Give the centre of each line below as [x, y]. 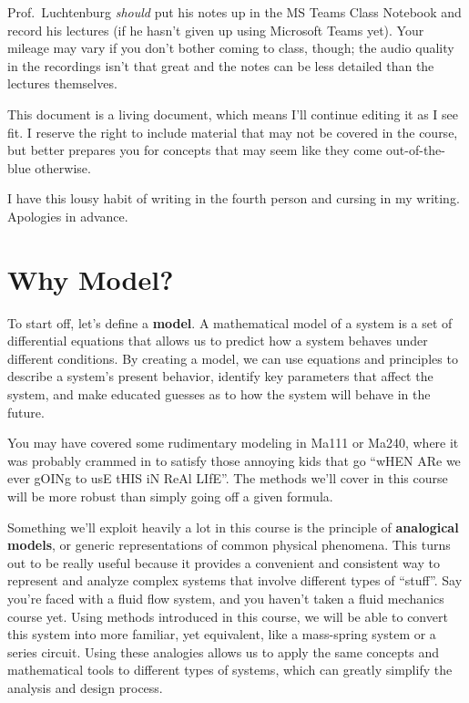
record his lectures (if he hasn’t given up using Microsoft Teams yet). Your [216, 30]
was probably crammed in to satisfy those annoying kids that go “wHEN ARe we [234, 460]
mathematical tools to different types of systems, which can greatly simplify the [230, 670]
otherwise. [63, 167]
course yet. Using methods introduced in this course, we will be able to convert [228, 616]
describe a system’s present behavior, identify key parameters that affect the [220, 376]
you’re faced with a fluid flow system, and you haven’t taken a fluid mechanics [226, 598]
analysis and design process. [85, 687]
